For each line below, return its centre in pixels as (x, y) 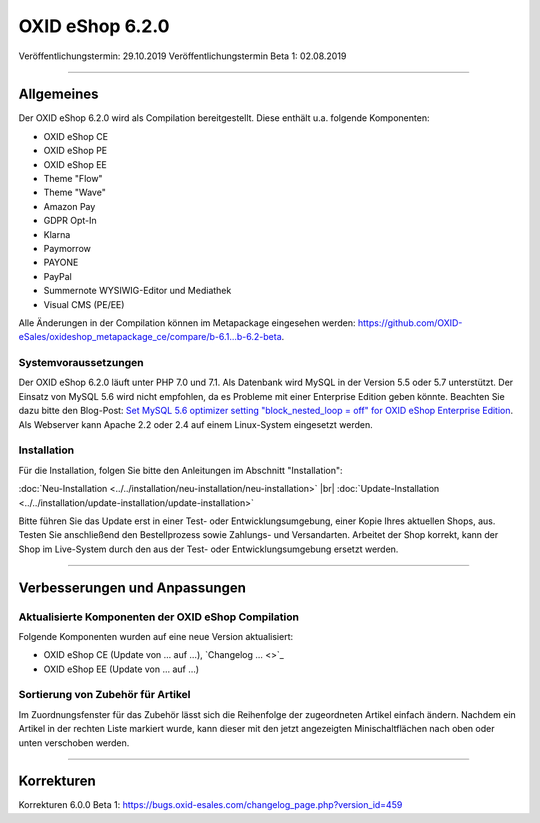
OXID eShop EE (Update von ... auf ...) (121, 669)
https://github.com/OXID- (410, 322)
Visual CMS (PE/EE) (84, 304)
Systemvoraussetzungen (81, 363)
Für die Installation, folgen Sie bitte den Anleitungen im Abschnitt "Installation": (181, 470)
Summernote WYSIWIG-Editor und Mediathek (137, 291)
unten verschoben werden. (74, 742)
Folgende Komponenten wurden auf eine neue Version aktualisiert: (156, 636)
